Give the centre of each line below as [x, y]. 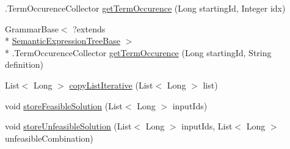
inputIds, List [207, 126]
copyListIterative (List [111, 85]
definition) [24, 64]
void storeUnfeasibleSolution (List [68, 126]
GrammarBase [32, 28]
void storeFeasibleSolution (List [64, 105]
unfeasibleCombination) [49, 138]
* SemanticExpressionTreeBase [63, 41]
